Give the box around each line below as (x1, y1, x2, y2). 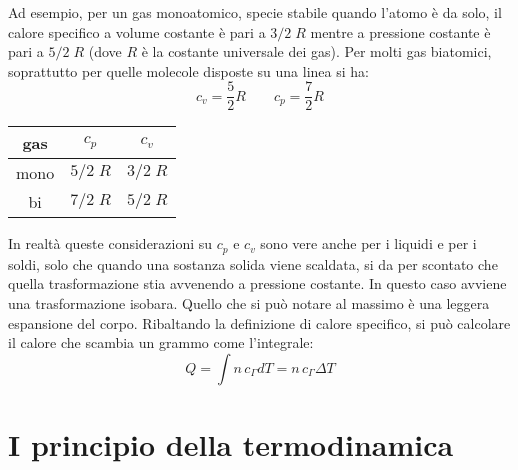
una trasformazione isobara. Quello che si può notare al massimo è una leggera (8, 293, 490, 314)
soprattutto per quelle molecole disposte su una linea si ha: (8, 60, 369, 81)
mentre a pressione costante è (310, 21, 491, 42)
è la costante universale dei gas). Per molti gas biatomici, (141, 41, 492, 62)
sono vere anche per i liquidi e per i (260, 233, 477, 254)
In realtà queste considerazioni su (8, 233, 213, 254)
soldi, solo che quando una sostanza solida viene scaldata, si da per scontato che (8, 253, 498, 274)
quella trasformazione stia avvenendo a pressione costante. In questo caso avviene (8, 273, 507, 294)
